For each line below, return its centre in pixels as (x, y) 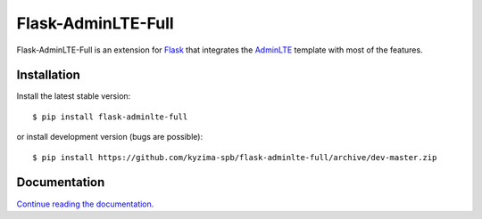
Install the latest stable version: (74, 96)
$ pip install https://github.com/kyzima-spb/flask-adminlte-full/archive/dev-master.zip (235, 157)
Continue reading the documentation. (85, 204)
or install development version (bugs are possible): (110, 137)
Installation (48, 75)
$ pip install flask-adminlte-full (110, 117)
